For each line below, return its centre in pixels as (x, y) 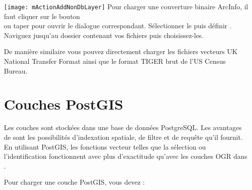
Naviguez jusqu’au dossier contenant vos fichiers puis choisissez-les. (104, 35)
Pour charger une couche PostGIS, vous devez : (74, 182)
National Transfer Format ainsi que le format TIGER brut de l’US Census (115, 61)
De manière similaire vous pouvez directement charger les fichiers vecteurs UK (121, 51)
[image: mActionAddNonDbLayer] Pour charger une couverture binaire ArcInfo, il (126, 6)
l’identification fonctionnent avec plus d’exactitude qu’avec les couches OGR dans (126, 156)
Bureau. (16, 70)
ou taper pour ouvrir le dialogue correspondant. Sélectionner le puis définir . (118, 26)
